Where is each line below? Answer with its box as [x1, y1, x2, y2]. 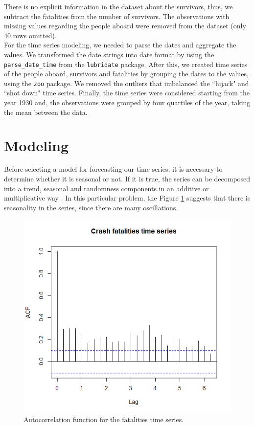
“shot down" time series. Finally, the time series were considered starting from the [4, 88, 250, 98]
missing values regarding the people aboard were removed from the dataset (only [4, 21, 246, 31]
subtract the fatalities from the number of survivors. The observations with [4, 11, 230, 21]
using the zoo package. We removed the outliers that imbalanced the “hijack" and [4, 78, 249, 88]
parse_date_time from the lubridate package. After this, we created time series [4, 59, 248, 69]
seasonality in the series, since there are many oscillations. [4, 202, 178, 212]
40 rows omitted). [4, 30, 57, 40]
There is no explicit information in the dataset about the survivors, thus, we [4, 1, 233, 11]
